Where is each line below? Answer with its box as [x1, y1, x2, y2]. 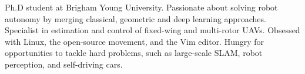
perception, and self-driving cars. [5, 58, 123, 70]
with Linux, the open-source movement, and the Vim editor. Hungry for [5, 35, 264, 47]
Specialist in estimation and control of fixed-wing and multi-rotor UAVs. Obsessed [5, 24, 300, 36]
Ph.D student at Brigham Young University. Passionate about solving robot [5, 1, 278, 13]
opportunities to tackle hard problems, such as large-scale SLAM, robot [5, 47, 263, 59]
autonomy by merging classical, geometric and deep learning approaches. [5, 12, 266, 24]
